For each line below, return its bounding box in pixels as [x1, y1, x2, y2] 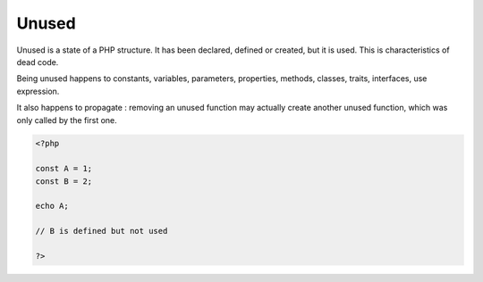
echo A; [35, 201, 69, 211]
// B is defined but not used [35, 226, 168, 236]
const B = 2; [35, 176, 93, 187]
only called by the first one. [16, 114, 118, 125]
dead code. [16, 56, 59, 67]
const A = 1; [35, 163, 93, 174]
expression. [16, 86, 60, 96]
